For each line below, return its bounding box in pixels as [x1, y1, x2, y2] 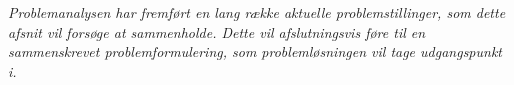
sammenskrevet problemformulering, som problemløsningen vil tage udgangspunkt [8, 41, 503, 62]
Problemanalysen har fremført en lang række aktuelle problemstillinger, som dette [8, 2, 506, 22]
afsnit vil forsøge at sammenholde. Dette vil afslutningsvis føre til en [8, 21, 426, 42]
